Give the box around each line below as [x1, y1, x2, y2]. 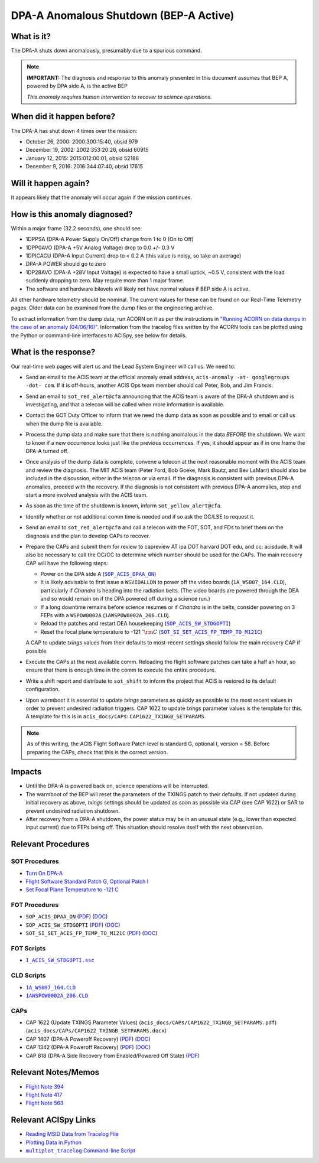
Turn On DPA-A [25, 869, 63, 877]
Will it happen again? [11, 178, 90, 188]
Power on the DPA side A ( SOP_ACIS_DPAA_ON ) [40, 571, 157, 578]
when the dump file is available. [25, 420, 103, 427]
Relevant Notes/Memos [11, 1067, 100, 1077]
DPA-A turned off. [25, 448, 69, 455]
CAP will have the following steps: [25, 559, 109, 566]
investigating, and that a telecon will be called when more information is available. [25, 401, 224, 408]
